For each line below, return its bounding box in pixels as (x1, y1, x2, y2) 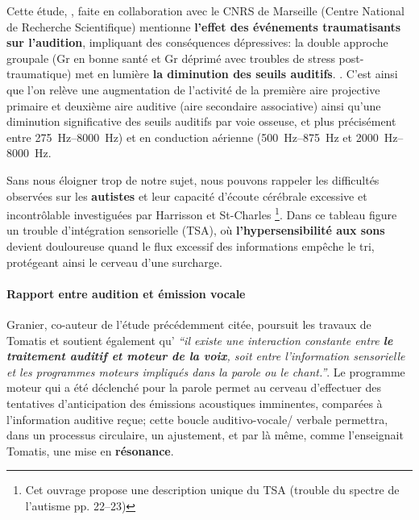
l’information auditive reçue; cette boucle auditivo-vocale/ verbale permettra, (6, 410, 388, 427)
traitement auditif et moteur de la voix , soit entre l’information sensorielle (6, 347, 405, 364)
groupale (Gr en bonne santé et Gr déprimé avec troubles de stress (6, 49, 335, 66)
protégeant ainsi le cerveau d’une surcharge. (6, 253, 222, 270)
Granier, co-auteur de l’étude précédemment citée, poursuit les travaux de (6, 315, 371, 332)
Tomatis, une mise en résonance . (6, 442, 174, 459)
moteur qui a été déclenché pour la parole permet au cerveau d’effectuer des (6, 379, 381, 396)
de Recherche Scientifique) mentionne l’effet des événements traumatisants (6, 18, 401, 35)
